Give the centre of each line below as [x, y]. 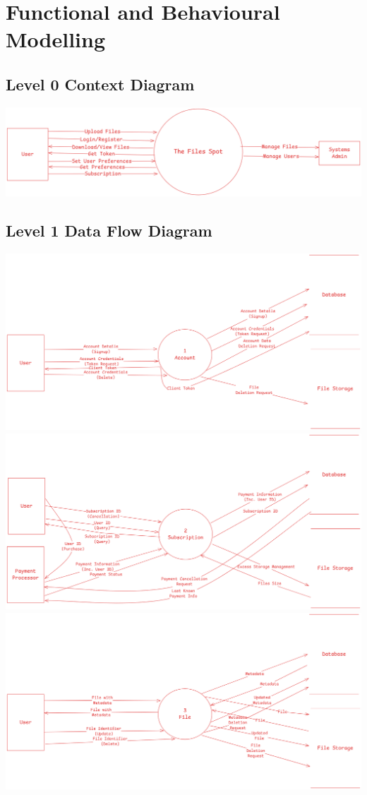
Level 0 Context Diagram [100, 84]
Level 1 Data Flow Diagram [109, 230]
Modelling [56, 39]
